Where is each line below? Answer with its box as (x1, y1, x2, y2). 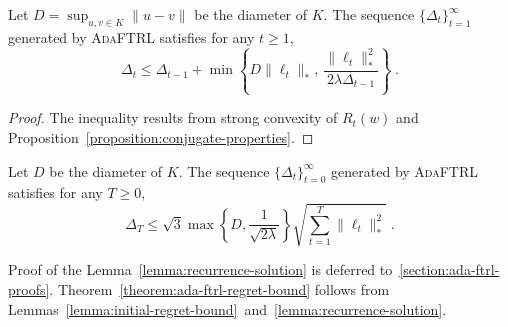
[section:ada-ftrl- (399, 259, 500, 280)
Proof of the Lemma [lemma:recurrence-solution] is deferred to (8, 259, 393, 280)
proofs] (8, 279, 50, 300)
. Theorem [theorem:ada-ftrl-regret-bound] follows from (49, 279, 390, 300)
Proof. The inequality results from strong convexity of (8, 107, 338, 128)
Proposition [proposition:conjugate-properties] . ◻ (8, 126, 314, 147)
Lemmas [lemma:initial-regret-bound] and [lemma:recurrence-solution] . (8, 298, 447, 319)
